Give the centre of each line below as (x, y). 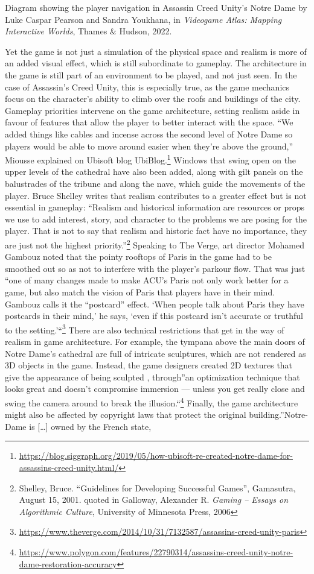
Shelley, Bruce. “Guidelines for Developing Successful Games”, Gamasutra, (157, 487)
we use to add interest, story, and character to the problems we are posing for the (156, 219)
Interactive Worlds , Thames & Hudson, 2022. (88, 31)
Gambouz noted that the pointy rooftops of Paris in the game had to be (138, 257)
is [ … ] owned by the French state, (90, 426)
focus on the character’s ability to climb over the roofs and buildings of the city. (153, 99)
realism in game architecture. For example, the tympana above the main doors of (155, 341)
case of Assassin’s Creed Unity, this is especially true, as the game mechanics (147, 87)
